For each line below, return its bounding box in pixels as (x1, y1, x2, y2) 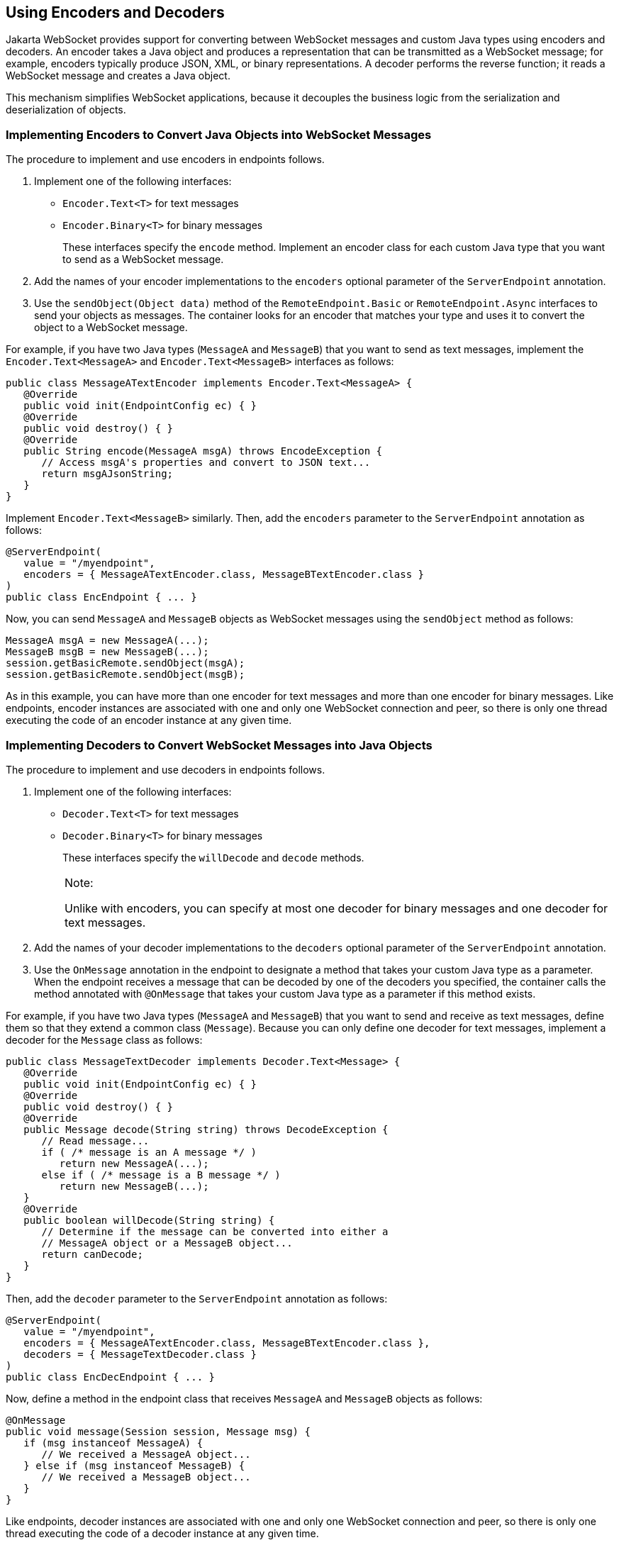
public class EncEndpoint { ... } (6, 591, 197, 603)
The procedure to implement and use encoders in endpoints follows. (6, 153, 325, 166)
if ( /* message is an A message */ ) (41, 1146, 257, 1158)
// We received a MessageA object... (41, 1448, 251, 1460)
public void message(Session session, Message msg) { (6, 1425, 311, 1437)
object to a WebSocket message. (34, 321, 188, 334)
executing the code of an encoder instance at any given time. (6, 714, 292, 727)
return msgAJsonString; (41, 468, 174, 480)
